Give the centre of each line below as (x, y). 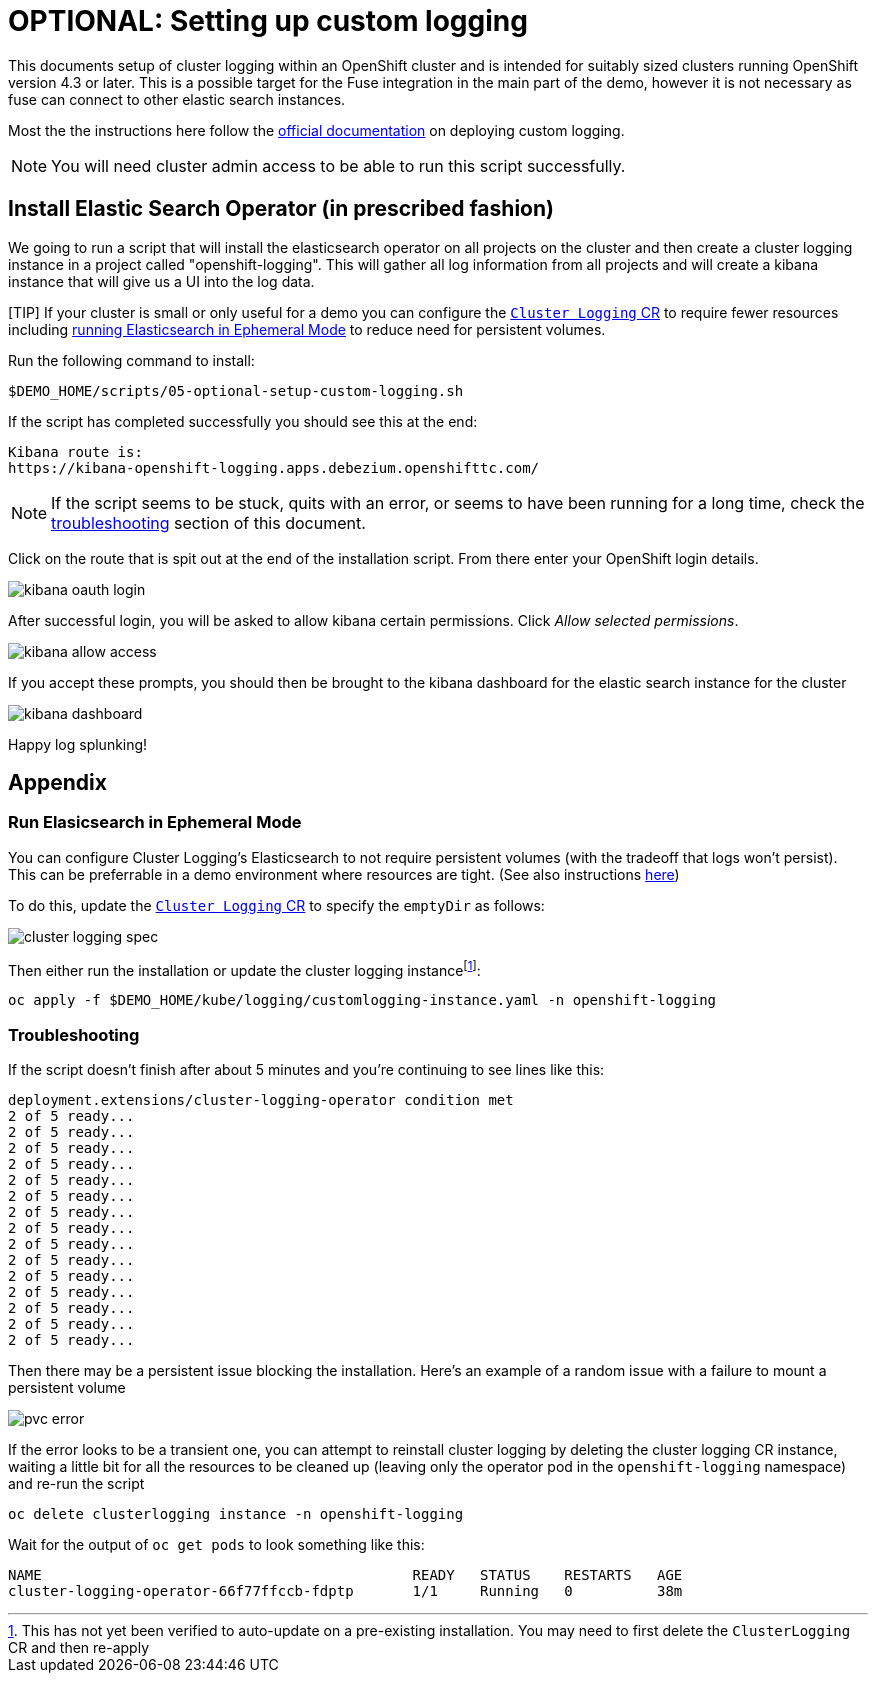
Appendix (57, 783)
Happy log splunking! (78, 744)
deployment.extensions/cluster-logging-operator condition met (261, 1100)
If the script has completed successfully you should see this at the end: (243, 421)
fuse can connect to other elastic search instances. (177, 99)
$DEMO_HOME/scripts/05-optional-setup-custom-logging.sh (236, 390)
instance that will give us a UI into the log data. (161, 281)
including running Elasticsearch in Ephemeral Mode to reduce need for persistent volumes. (307, 329)
